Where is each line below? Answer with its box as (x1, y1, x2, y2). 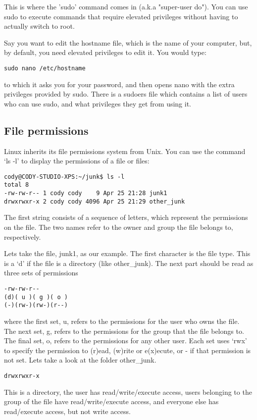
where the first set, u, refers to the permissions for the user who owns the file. (4, 315, 240, 326)
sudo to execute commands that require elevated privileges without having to (4, 11, 238, 21)
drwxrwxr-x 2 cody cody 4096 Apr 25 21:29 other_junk (4, 198, 185, 205)
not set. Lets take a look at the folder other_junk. (4, 355, 156, 365)
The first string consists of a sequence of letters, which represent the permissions (4, 212, 248, 222)
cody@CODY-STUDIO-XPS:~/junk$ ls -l (4, 173, 125, 180)
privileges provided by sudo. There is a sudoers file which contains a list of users (4, 89, 248, 99)
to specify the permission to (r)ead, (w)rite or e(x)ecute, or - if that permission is (4, 345, 251, 355)
